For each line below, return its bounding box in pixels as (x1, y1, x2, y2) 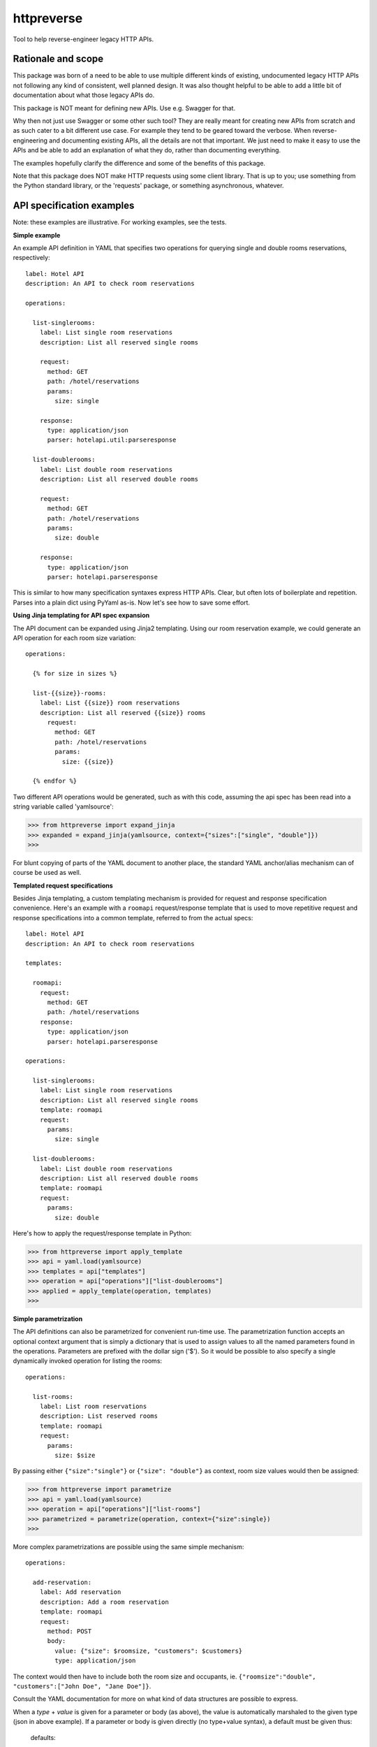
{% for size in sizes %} (32, 669, 118, 678)
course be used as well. (13, 869, 82, 877)
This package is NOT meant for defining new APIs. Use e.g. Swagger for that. (13, 103, 236, 112)
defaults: (30, 1733, 56, 1741)
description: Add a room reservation (39, 1597, 169, 1606)
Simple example (13, 231, 61, 239)
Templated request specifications (13, 881, 113, 890)
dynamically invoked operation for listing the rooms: (13, 1356, 163, 1365)
